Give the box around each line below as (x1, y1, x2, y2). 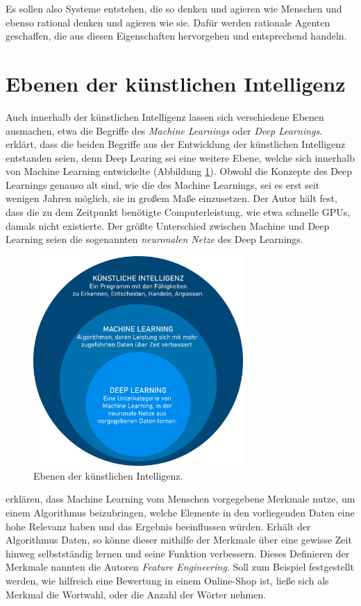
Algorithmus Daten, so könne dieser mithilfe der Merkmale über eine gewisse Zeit (6, 532, 352, 547)
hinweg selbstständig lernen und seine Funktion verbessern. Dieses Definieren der (6, 546, 350, 560)
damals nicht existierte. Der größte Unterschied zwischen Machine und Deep (6, 218, 330, 233)
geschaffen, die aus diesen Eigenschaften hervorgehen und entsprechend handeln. (6, 28, 347, 43)
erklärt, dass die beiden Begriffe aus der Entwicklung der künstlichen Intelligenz (6, 137, 346, 151)
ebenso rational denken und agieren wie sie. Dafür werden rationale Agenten (6, 15, 330, 29)
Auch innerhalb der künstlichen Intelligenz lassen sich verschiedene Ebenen (6, 109, 324, 124)
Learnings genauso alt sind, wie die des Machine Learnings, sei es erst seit (6, 177, 320, 192)
